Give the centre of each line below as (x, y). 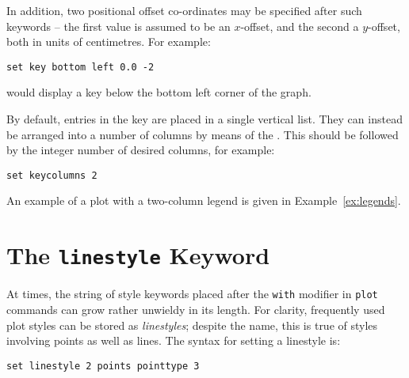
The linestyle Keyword (138, 255)
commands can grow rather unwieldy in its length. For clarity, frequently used (196, 309)
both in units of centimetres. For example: (109, 42)
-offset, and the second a (300, 26)
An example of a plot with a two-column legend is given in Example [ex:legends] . (204, 200)
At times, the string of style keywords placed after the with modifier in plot (192, 294)
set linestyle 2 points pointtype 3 (103, 366)
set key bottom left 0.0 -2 (80, 67)
